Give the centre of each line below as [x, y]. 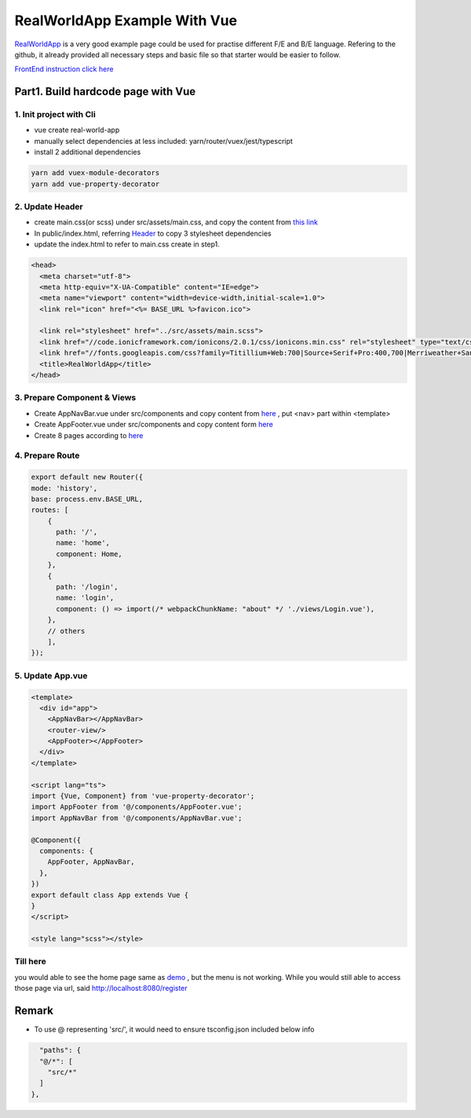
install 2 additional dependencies [88, 152]
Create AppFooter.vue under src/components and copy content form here [154, 425]
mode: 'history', [64, 488]
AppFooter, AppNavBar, [91, 862]
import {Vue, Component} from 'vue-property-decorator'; [143, 796]
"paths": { [60, 1050]
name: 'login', [85, 598]
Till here [31, 962]
